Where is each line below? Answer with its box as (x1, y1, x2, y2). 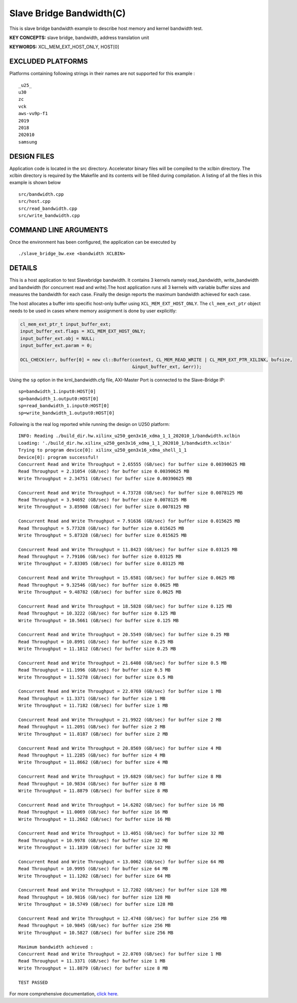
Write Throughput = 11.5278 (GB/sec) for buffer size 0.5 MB (18, 674, 173, 680)
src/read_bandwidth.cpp (18, 205, 78, 211)
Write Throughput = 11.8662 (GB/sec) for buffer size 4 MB (18, 760, 168, 765)
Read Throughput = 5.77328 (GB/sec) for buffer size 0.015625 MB (18, 525, 184, 531)
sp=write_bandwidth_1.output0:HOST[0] (18, 410, 115, 416)
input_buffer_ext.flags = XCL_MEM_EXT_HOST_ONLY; (20, 329, 146, 334)
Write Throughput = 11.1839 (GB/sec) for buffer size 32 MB (18, 845, 171, 850)
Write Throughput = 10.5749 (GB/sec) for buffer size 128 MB (18, 902, 173, 907)
